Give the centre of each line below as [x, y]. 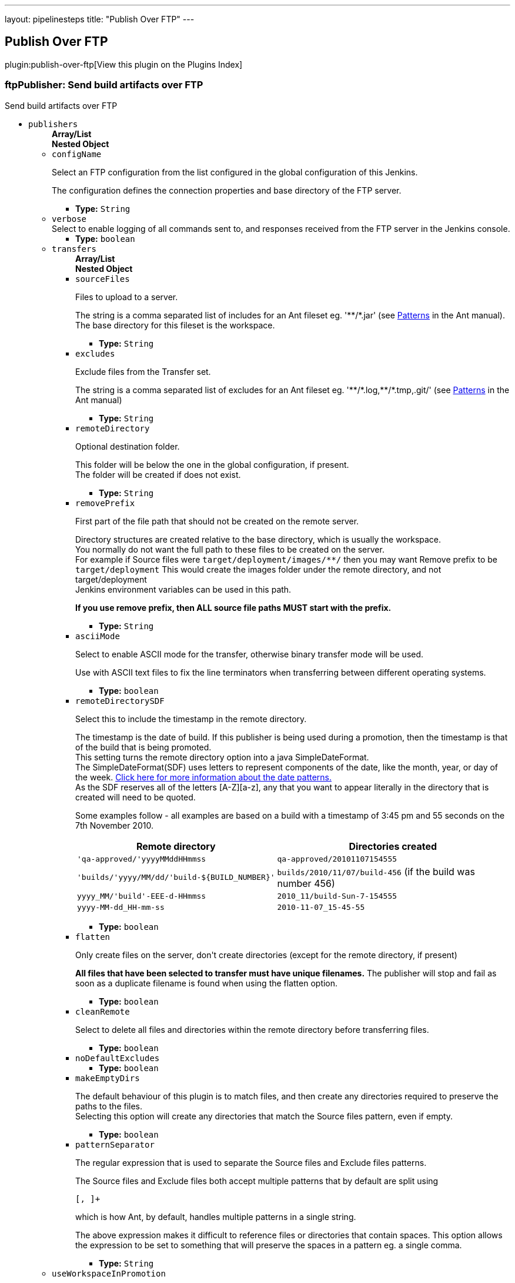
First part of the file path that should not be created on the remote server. [217, 521]
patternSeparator [115, 1144]
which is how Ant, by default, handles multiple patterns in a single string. [216, 1216]
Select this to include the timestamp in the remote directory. [191, 719]
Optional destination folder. [128, 446]
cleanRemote [103, 1011]
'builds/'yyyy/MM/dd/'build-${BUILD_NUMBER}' [176, 878]
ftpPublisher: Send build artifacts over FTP [104, 85]
